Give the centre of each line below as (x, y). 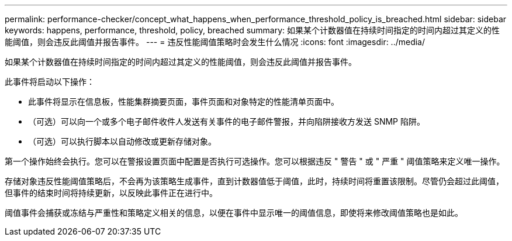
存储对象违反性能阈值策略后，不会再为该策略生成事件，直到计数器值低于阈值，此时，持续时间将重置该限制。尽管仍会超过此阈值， (254, 181)
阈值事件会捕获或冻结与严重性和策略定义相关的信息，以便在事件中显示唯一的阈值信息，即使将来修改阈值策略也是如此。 (234, 213)
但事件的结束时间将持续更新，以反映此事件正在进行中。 (111, 193)
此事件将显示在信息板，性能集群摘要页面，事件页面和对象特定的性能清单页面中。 (184, 101)
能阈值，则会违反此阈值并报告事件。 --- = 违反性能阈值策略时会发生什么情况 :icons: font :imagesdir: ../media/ (215, 42)
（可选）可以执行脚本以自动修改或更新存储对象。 (122, 141)
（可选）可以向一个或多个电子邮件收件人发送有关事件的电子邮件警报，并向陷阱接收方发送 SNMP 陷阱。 (226, 121)
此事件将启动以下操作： (50, 82)
